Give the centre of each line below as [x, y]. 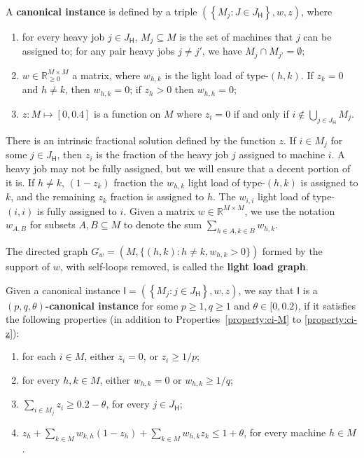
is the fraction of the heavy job [162, 154]
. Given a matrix [159, 210]
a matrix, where [106, 75]
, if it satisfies [327, 305]
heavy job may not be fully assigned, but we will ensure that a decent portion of [178, 168]
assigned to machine [282, 154]
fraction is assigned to [157, 196]
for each [39, 356]
